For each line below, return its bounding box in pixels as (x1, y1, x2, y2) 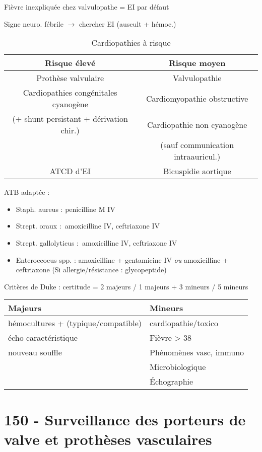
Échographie (150, 375, 193, 388)
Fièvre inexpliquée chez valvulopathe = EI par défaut (4, 2, 169, 12)
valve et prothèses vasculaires (4, 428, 212, 449)
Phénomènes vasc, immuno (150, 346, 244, 358)
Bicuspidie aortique (163, 165, 231, 177)
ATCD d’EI (49, 165, 91, 177)
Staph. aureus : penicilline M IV (16, 203, 115, 214)
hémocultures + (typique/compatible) (8, 317, 142, 329)
